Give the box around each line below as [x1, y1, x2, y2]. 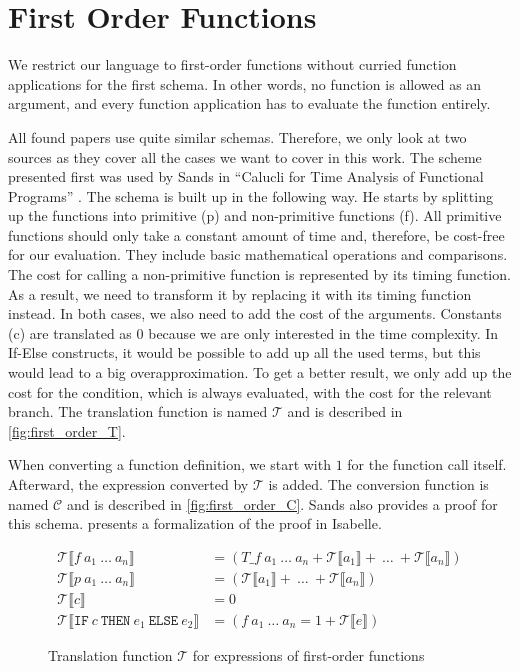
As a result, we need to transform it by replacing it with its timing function [8, 283, 472, 304]
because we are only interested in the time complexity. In [148, 322, 499, 343]
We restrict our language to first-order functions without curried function [8, 54, 457, 75]
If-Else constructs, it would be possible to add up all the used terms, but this [8, 342, 481, 363]
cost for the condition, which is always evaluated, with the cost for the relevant [8, 381, 492, 402]
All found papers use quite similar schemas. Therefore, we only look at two [8, 126, 467, 147]
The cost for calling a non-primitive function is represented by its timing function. [8, 264, 511, 285]
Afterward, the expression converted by [8, 474, 249, 494]
